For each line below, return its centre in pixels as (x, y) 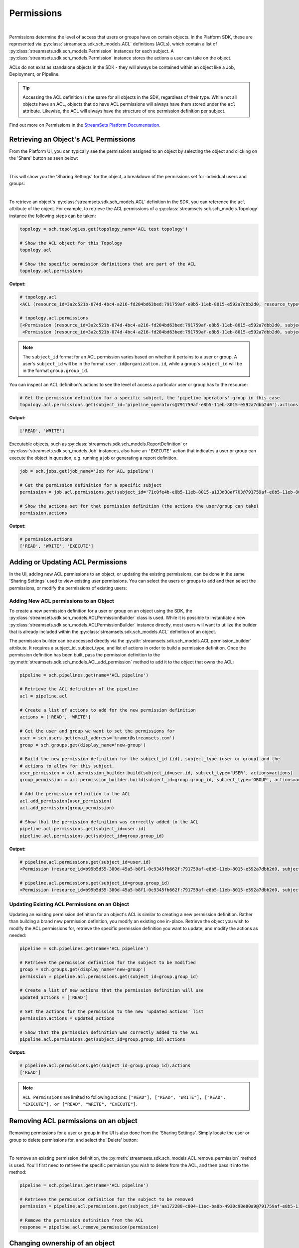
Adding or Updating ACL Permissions (68, 562)
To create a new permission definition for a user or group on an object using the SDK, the (101, 611)
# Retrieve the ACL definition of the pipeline (79, 689)
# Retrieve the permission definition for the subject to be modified (108, 962)
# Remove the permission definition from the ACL (81, 1220)
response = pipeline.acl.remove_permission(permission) (89, 1227)
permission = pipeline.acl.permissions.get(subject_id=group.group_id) (109, 976)
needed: (18, 936)
